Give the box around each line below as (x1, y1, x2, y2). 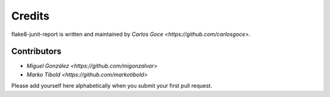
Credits (11, 9, 50, 23)
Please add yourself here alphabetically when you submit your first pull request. (11, 82, 213, 90)
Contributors (11, 46, 62, 57)
